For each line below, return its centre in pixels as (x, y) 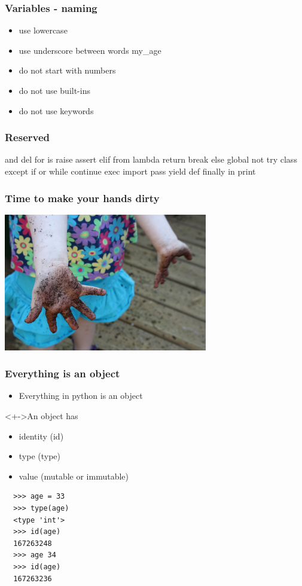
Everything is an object (62, 373)
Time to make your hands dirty (82, 198)
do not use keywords (56, 110)
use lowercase (43, 30)
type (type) (40, 456)
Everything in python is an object (81, 396)
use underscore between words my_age (90, 50)
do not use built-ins (54, 90)
